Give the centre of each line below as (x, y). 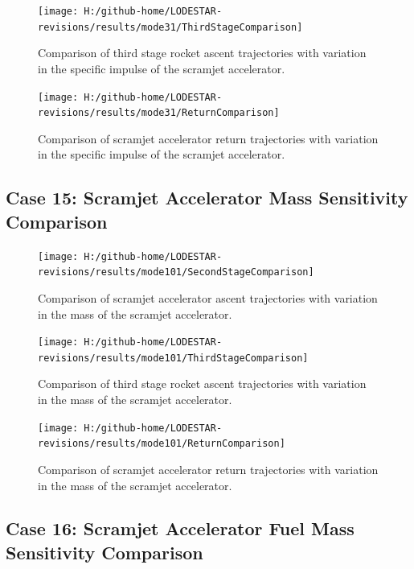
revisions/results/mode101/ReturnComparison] (162, 444)
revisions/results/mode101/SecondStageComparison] (176, 272)
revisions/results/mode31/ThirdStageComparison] (170, 27)
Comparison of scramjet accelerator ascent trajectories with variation (208, 297)
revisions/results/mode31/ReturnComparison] (159, 113)
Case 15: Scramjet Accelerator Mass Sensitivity (207, 198)
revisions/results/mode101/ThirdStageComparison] (173, 358)
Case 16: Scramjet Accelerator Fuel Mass (180, 528)
